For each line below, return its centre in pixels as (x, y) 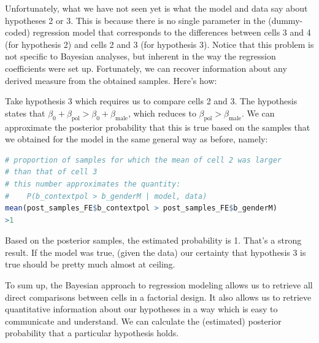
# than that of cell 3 (51, 172)
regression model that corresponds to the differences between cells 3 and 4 (172, 32)
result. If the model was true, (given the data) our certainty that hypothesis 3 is (156, 252)
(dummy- (286, 20)
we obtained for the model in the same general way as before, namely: (136, 139)
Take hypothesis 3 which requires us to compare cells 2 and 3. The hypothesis (151, 101)
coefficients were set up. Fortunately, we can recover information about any (146, 68)
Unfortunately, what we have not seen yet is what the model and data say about (156, 8)
